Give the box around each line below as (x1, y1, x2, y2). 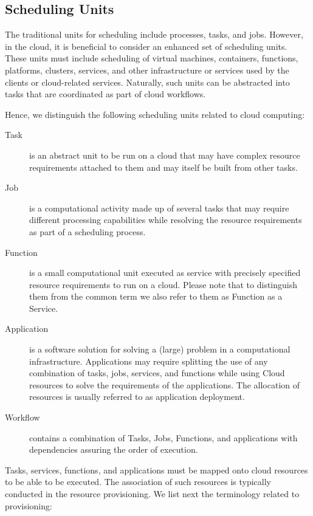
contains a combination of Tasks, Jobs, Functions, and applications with (29, 431, 298, 444)
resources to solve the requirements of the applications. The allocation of (29, 378, 300, 391)
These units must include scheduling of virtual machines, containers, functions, (5, 52, 298, 64)
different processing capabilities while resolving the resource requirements (29, 213, 302, 226)
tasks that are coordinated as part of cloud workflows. (5, 88, 206, 100)
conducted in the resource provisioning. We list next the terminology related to (5, 487, 300, 500)
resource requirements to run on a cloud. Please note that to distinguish (29, 278, 297, 291)
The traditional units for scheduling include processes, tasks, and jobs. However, (5, 28, 303, 41)
